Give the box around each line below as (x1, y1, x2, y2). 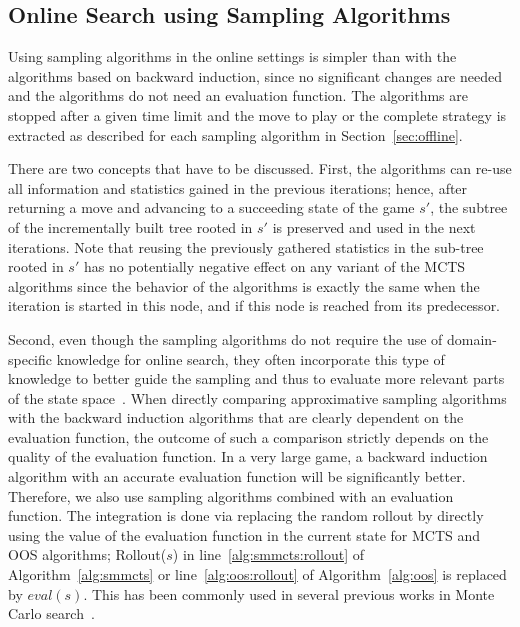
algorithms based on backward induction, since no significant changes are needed (8, 65, 503, 86)
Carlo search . (8, 603, 95, 624)
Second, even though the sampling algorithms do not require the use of (8, 328, 443, 349)
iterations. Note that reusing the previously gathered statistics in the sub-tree (8, 236, 484, 257)
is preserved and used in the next (272, 216, 476, 237)
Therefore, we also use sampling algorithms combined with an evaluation (8, 485, 454, 506)
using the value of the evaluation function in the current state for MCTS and (8, 524, 481, 545)
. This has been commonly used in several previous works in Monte (83, 583, 495, 604)
